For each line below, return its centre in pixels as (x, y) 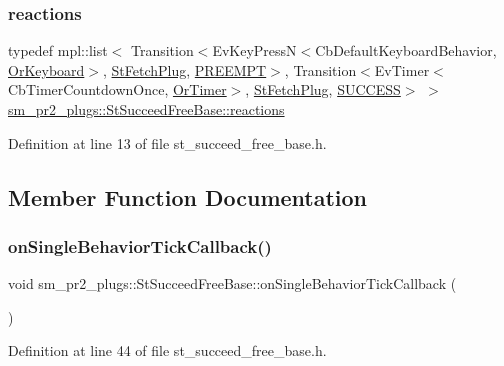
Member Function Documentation (188, 196)
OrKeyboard (46, 69)
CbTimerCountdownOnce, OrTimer (117, 89)
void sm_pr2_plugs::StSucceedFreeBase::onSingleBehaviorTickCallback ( (232, 283)
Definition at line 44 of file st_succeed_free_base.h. (167, 350)
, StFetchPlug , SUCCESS (323, 89)
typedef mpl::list (58, 50)
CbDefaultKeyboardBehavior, (406, 50)
